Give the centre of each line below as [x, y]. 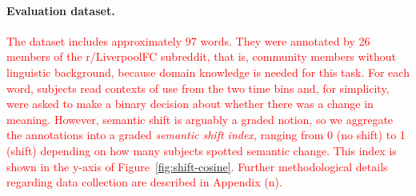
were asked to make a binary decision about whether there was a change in [190, 104]
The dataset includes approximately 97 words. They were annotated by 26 [188, 40]
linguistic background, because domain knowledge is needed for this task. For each [208, 72]
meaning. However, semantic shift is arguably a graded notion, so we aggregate [200, 119]
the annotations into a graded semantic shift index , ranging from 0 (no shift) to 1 [206, 135]
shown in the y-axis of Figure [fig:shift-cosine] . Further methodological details [197, 166]
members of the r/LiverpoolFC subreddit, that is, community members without [202, 56]
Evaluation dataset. [61, 10]
